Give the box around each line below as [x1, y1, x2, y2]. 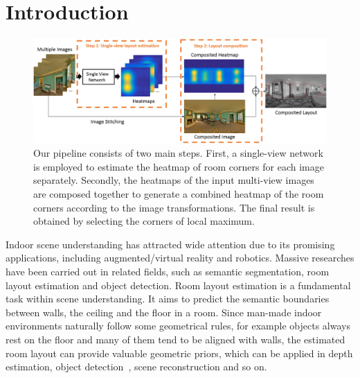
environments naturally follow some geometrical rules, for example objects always [6, 318, 350, 333]
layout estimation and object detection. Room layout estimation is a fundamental [6, 277, 351, 292]
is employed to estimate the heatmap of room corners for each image [33, 159, 324, 173]
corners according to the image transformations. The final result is [33, 200, 315, 214]
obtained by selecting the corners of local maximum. [33, 214, 255, 228]
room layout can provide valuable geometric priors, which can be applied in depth [6, 345, 353, 360]
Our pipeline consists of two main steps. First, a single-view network [33, 146, 323, 160]
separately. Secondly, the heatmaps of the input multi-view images [33, 173, 314, 187]
